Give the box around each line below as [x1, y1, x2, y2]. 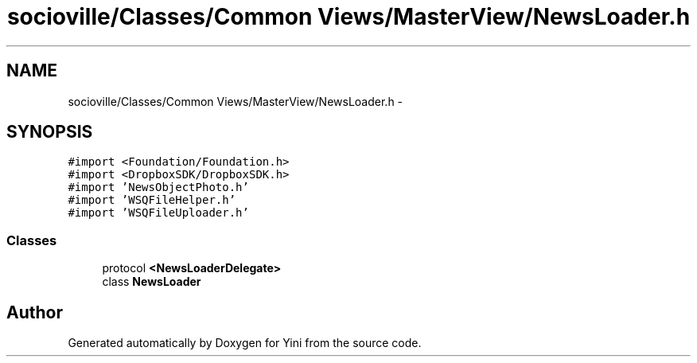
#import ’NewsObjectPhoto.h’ [68, 181, 249, 194]
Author [6, 302, 63, 322]
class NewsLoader [102, 275, 201, 289]
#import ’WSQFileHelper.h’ [68, 193, 236, 207]
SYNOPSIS [6, 122, 93, 142]
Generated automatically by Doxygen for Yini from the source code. [68, 336, 422, 350]
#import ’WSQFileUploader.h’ [68, 206, 249, 220]
